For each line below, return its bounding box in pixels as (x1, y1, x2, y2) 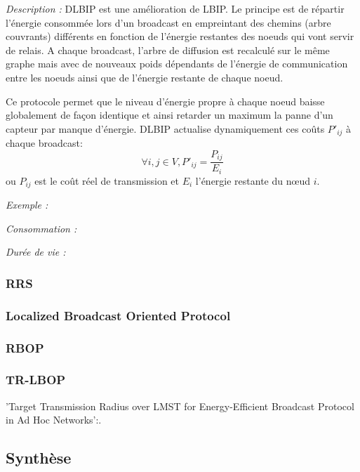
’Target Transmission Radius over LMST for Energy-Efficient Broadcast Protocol (6, 398, 354, 413)
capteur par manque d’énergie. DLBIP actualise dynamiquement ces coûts (6, 121, 325, 136)
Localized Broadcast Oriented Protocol (6, 306, 231, 324)
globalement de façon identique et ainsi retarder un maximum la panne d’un (6, 107, 333, 122)
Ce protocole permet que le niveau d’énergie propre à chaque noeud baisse (6, 93, 325, 108)
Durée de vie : (6, 244, 66, 259)
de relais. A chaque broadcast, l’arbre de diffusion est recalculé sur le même (6, 42, 330, 57)
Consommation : (6, 221, 77, 235)
